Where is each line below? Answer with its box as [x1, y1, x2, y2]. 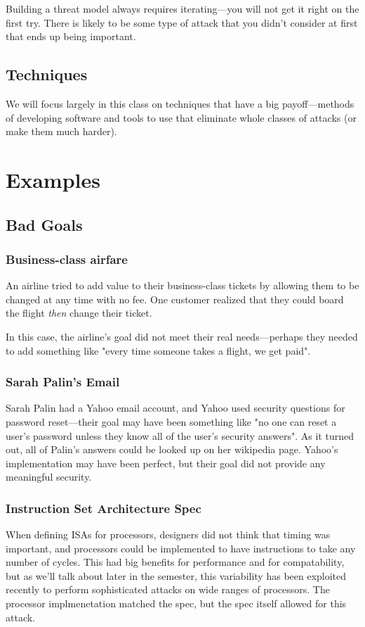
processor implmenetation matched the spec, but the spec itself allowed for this [6, 596, 347, 611]
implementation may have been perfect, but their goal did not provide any [6, 455, 326, 470]
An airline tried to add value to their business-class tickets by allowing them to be [6, 278, 359, 293]
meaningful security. [6, 469, 92, 484]
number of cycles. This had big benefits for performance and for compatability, [6, 555, 345, 569]
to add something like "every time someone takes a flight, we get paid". [6, 343, 311, 357]
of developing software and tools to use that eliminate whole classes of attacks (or [6, 110, 357, 125]
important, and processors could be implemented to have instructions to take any [6, 540, 356, 555]
